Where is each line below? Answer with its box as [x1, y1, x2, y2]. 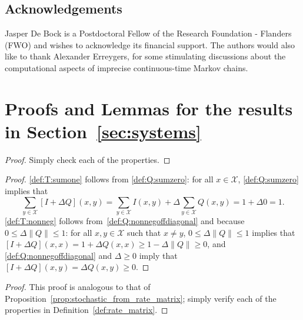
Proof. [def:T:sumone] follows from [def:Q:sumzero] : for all [5, 173, 214, 185]
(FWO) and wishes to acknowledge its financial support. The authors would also [5, 38, 295, 51]
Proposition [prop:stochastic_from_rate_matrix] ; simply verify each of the [5, 292, 277, 304]
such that [127, 226, 161, 238]
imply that [139, 249, 178, 261]
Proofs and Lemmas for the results [5, 96, 293, 120]
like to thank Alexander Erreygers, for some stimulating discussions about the [5, 50, 286, 62]
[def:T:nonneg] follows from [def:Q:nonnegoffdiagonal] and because [5, 215, 245, 226]
